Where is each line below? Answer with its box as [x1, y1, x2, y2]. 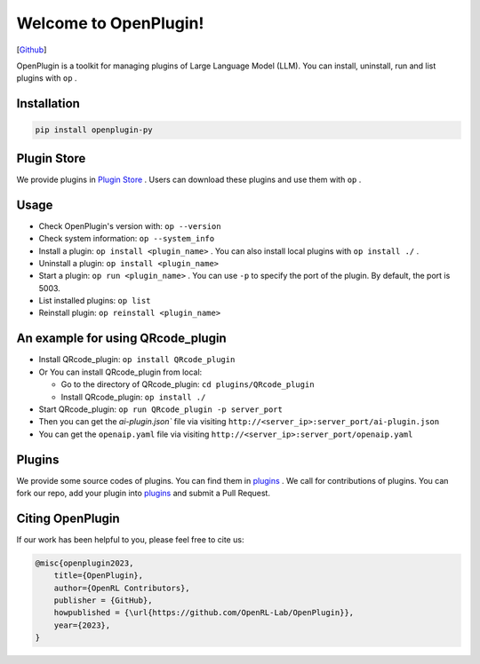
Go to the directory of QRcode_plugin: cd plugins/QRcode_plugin [60, 379, 315, 390]
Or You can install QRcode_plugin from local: [38, 367, 203, 377]
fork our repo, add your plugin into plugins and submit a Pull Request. [16, 488, 271, 499]
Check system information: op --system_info [38, 233, 215, 244]
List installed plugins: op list [38, 296, 151, 306]
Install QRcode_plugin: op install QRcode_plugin [38, 354, 236, 365]
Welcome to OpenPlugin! [16, 13, 204, 33]
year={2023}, [53, 620, 111, 630]
